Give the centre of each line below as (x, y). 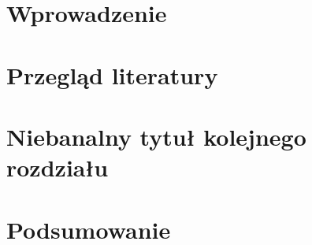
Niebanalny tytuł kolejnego (156, 136)
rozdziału (58, 167)
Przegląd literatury (112, 74)
